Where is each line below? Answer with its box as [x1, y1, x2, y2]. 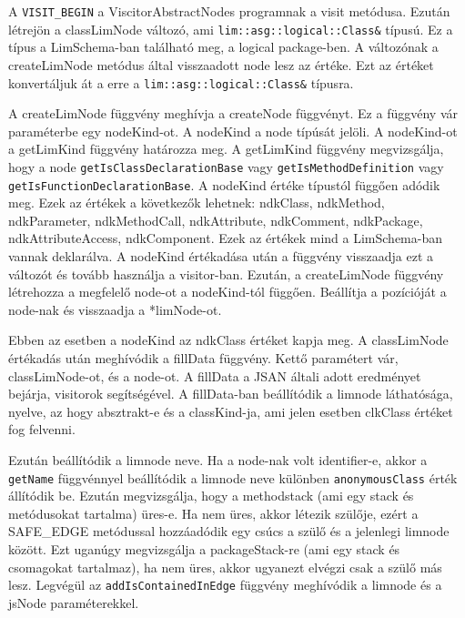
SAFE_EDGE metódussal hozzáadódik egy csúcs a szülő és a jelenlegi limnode [8, 522, 450, 541]
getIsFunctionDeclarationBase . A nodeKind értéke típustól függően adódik [8, 175, 440, 194]
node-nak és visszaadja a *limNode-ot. [8, 299, 222, 319]
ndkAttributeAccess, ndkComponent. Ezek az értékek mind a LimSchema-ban [8, 228, 442, 248]
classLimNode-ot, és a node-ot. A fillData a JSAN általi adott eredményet [8, 366, 421, 385]
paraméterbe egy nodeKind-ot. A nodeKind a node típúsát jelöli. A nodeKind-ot [8, 121, 458, 140]
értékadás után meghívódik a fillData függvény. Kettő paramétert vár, [8, 349, 399, 367]
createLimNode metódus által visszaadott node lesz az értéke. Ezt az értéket [8, 55, 434, 74]
